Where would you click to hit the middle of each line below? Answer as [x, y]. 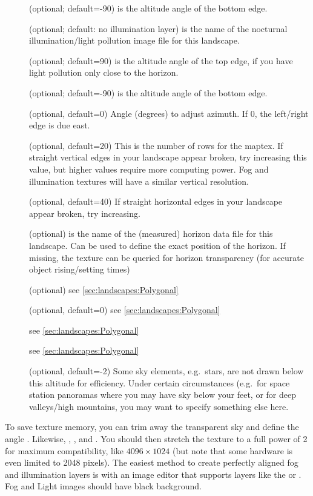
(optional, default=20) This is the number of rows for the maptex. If [156, 145]
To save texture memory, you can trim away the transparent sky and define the [152, 427]
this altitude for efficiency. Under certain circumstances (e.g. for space [160, 382]
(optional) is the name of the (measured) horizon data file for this [151, 233]
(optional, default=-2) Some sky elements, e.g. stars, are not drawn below [166, 371]
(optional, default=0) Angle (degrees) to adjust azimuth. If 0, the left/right [169, 113]
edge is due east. [60, 125]
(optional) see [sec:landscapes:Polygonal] [104, 289]
